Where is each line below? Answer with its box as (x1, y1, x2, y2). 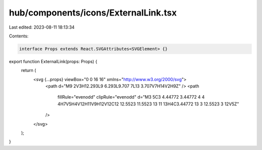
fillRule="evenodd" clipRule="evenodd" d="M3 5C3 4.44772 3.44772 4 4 (57, 94, 205, 100)
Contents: (9, 33, 29, 39)
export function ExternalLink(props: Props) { (9, 58, 98, 64)
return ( (21, 67, 36, 73)
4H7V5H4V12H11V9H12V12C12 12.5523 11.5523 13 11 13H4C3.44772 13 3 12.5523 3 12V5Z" (57, 101, 239, 107)
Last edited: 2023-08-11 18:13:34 (9, 24, 75, 30)
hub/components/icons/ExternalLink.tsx (9, 7, 177, 18)
